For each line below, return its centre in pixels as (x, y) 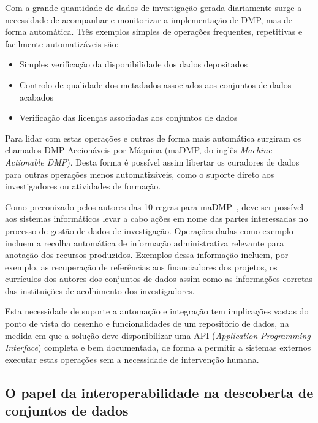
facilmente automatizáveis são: (62, 43)
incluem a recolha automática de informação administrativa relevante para (145, 242)
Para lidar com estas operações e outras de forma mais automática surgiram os (153, 138)
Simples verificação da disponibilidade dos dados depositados (134, 64)
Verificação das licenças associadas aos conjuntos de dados (128, 117)
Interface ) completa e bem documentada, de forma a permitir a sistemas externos (158, 347)
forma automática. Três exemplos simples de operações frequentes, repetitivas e (154, 32)
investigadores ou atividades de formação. (83, 186)
